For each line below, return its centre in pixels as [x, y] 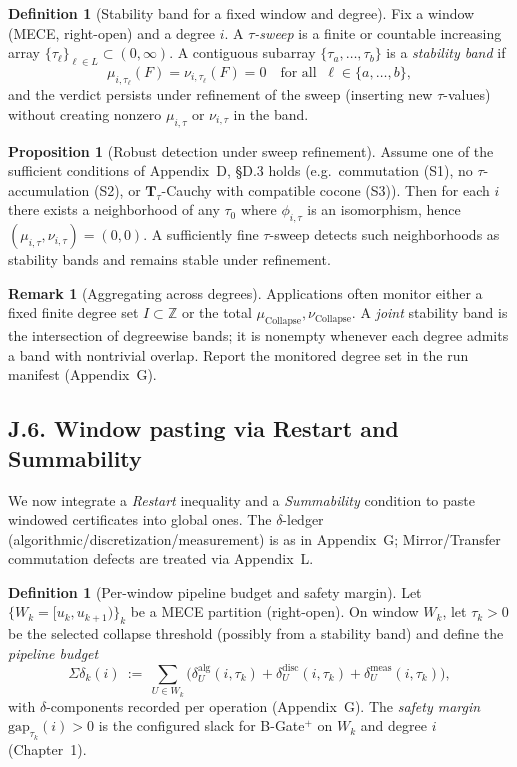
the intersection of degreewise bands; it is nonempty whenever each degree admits [258, 335]
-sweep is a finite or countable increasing [378, 32]
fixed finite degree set [73, 312]
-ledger [303, 519]
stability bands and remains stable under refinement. [169, 259]
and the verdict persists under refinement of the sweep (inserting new [220, 94]
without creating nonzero [85, 113]
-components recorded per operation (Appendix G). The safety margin [263, 705]
